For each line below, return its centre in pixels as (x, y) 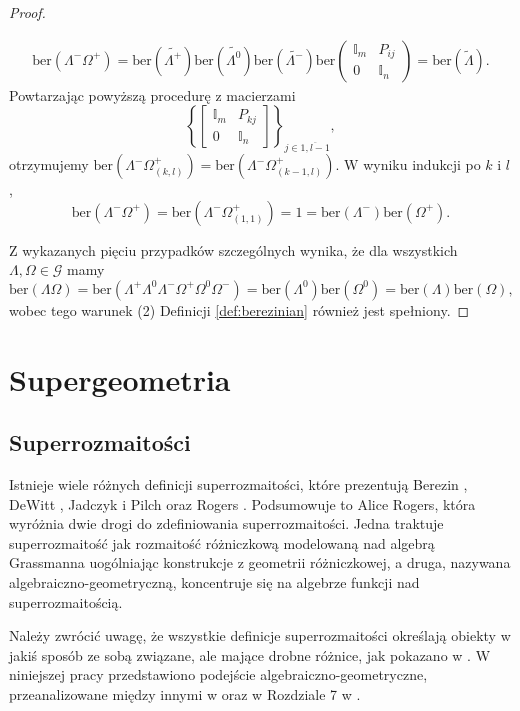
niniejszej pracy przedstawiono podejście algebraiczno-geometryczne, (218, 674)
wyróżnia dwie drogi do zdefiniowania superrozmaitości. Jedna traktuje (226, 523)
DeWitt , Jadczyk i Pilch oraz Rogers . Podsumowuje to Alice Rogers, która (242, 503)
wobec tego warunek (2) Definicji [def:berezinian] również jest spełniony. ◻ (239, 309)
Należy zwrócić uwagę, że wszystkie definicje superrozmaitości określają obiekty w (260, 635)
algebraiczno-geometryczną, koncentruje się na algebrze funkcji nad (214, 581)
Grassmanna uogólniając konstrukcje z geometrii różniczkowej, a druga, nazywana (260, 562)
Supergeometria (120, 378)
